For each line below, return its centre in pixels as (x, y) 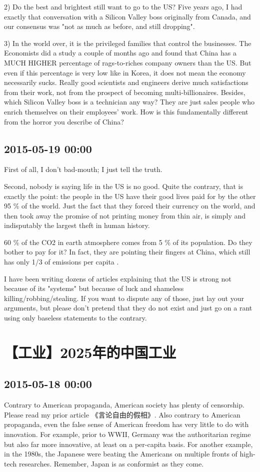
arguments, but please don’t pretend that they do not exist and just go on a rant (128, 308)
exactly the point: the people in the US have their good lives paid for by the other (130, 196)
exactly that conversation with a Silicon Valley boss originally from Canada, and (127, 16)
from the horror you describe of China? (64, 121)
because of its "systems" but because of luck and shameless (94, 288)
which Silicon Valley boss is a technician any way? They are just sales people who (129, 102)
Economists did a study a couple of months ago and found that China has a (120, 53)
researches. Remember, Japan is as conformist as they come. (111, 463)
